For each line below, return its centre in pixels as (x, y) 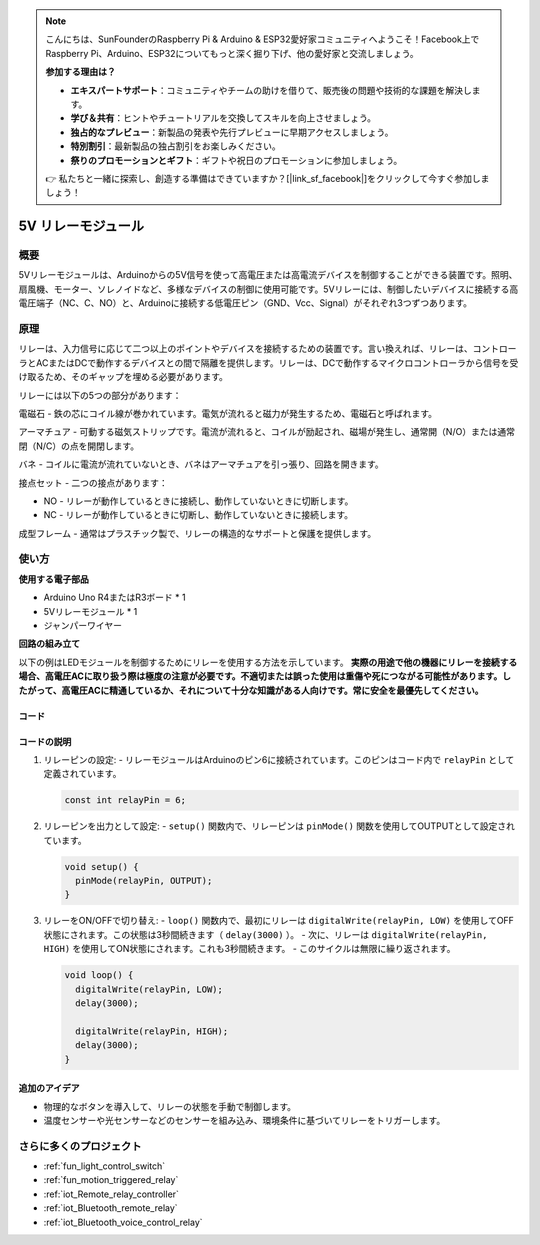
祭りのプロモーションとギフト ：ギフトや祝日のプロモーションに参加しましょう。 (236, 160)
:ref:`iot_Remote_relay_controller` (111, 1194)
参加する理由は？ (80, 72)
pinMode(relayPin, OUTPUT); (144, 881)
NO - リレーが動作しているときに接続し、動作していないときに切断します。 (198, 501)
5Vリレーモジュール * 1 (90, 611)
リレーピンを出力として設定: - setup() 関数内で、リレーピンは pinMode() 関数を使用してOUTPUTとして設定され (279, 826)
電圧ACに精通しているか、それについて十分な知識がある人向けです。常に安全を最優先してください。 (277, 690)
